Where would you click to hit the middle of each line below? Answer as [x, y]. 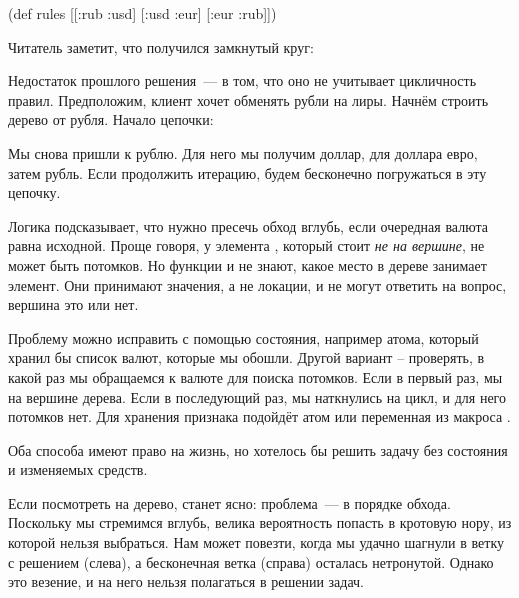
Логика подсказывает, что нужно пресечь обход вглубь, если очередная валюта [248, 225]
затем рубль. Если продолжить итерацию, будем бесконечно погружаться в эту [247, 172]
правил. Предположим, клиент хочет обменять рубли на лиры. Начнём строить [248, 99]
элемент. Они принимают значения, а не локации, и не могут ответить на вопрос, [257, 284]
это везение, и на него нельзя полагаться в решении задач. [186, 581]
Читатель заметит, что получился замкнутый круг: [161, 46]
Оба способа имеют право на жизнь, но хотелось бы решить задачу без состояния [258, 449]
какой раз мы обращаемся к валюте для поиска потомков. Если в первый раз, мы [255, 376]
